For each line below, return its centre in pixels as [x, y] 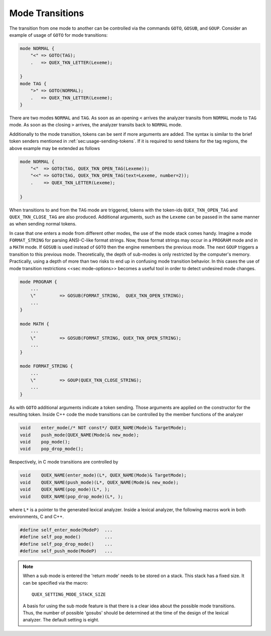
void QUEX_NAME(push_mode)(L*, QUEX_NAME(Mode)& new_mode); [99, 482]
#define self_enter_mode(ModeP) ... [66, 530]
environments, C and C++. [37, 516]
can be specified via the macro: [55, 583]
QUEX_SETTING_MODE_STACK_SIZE [69, 594]
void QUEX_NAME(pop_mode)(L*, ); [65, 490]
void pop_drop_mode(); [52, 449]
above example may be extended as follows [55, 148]
